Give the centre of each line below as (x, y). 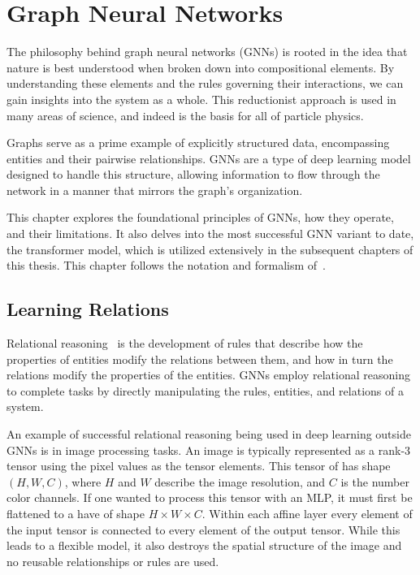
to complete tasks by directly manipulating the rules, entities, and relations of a (205, 390)
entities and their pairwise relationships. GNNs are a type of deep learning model (209, 158)
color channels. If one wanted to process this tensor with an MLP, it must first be (210, 497)
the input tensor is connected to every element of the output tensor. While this (204, 529)
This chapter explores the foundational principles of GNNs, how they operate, (200, 217)
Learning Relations (88, 309)
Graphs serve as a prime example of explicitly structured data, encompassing (198, 143)
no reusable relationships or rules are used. (113, 561)
